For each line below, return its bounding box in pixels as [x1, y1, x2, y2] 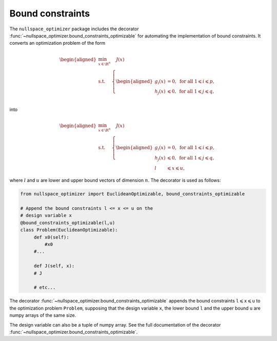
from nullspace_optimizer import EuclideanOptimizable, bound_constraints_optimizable [20, 191, 245, 197]
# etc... [33, 284, 56, 291]
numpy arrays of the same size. [9, 312, 76, 318]
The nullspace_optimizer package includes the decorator [9, 26, 140, 32]
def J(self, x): [33, 263, 75, 269]
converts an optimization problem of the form [9, 40, 106, 46]
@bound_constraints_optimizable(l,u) [20, 220, 115, 226]
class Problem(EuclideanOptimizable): [20, 227, 118, 233]
